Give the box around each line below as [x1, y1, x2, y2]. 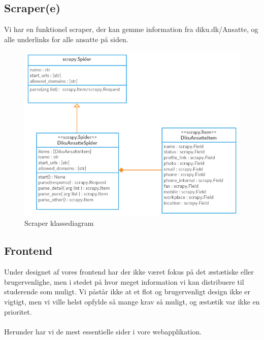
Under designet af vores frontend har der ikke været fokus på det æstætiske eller [4, 266, 254, 277]
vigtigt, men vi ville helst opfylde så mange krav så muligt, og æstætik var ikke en [4, 296, 260, 307]
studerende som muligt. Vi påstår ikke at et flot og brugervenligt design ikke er [4, 286, 251, 297]
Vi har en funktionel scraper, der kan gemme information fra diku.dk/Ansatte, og [4, 24, 258, 35]
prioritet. [4, 306, 32, 317]
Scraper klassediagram [24, 218, 94, 228]
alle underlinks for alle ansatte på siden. [4, 33, 128, 44]
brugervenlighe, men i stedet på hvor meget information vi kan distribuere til [4, 276, 244, 287]
